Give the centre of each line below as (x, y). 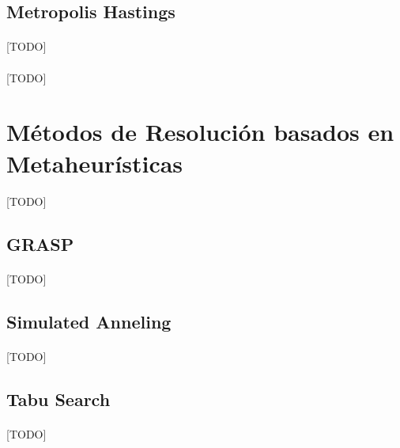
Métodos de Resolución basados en (200, 132)
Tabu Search (58, 399)
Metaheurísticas (95, 163)
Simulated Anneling (89, 322)
